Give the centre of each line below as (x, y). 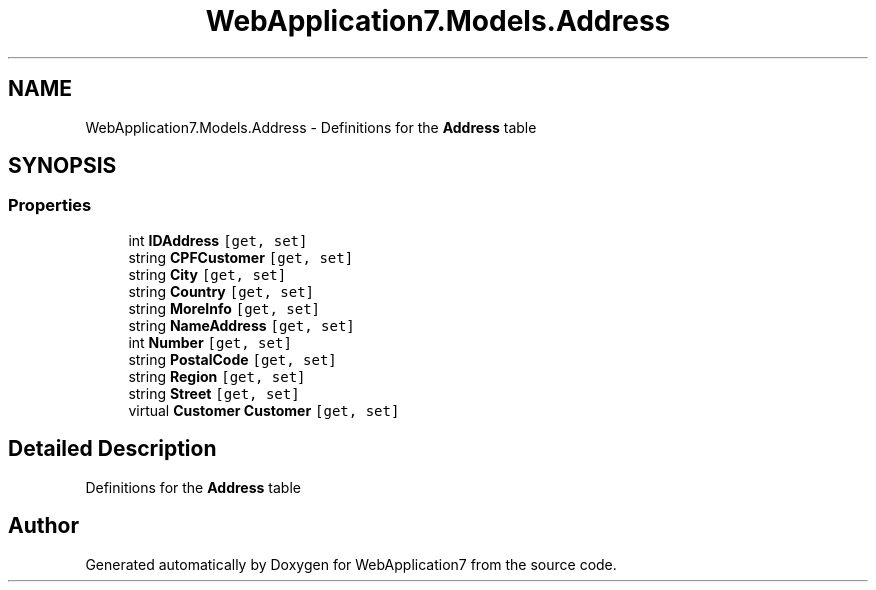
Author (43, 526)
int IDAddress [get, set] (218, 240)
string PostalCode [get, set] (232, 359)
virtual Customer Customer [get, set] (264, 410)
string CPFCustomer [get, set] (241, 257)
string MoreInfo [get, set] (224, 308)
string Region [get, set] (217, 376)
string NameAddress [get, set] (241, 325)
